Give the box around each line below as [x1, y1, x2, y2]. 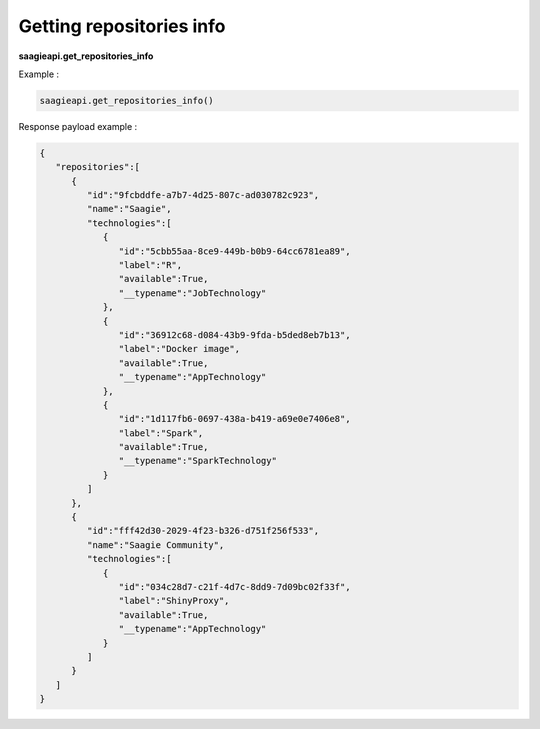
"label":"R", [118, 260, 183, 271]
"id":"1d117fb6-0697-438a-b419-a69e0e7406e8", [118, 413, 351, 425]
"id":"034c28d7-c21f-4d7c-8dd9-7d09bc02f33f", [118, 581, 351, 592]
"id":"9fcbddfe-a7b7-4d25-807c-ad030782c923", [86, 190, 320, 201]
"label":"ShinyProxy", [118, 595, 230, 607]
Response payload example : [18, 120, 138, 132]
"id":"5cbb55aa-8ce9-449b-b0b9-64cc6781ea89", [118, 245, 351, 257]
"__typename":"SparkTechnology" [118, 455, 277, 467]
